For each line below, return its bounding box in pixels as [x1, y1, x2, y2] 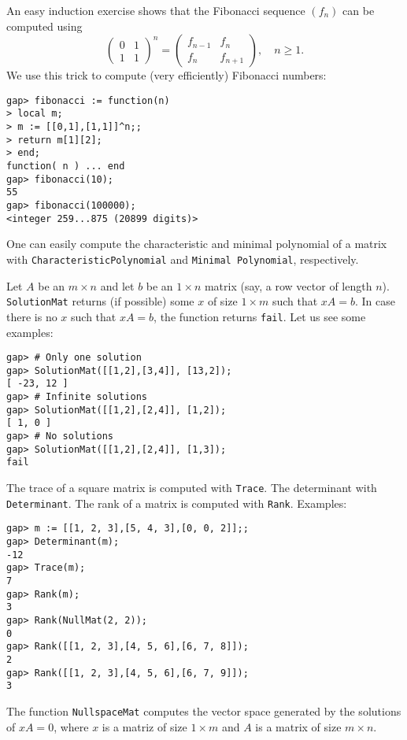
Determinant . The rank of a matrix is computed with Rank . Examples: [6, 494, 347, 511]
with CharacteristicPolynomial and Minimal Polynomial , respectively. [6, 250, 359, 267]
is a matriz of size [102, 718, 187, 734]
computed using [6, 17, 83, 34]
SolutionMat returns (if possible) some [6, 293, 194, 309]
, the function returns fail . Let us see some [154, 308, 366, 324]
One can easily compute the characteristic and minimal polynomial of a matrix [6, 235, 387, 252]
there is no [6, 308, 57, 324]
